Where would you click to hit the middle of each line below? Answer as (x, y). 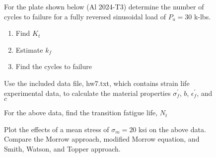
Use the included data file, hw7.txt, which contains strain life (97, 83)
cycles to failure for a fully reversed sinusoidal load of (85, 16)
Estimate (29, 49)
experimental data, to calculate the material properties (87, 93)
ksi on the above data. (172, 129)
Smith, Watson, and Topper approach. (62, 148)
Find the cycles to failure (54, 66)
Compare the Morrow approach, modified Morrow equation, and (102, 139)
